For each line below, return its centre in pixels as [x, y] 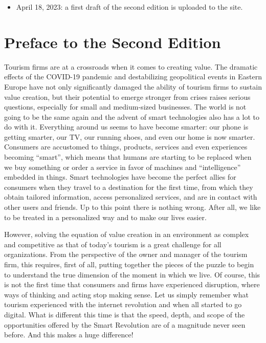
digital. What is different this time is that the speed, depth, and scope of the [125, 314]
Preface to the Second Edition [113, 42]
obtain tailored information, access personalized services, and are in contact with [131, 197]
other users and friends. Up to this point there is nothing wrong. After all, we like [132, 207]
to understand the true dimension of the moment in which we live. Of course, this [132, 274]
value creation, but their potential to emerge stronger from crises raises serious [127, 97]
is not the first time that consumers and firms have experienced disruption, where [132, 284]
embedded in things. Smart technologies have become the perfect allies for [120, 177]
